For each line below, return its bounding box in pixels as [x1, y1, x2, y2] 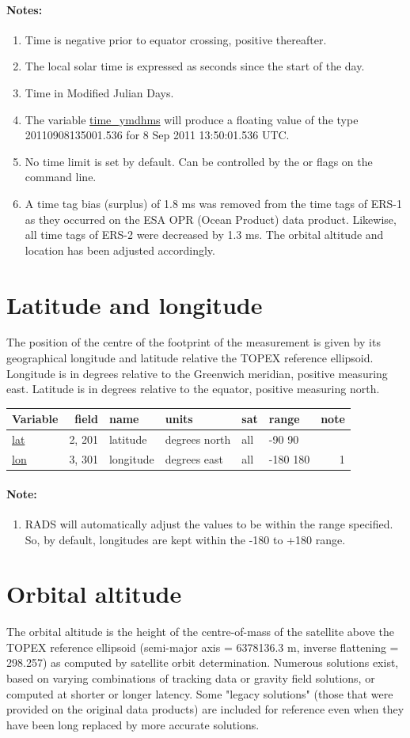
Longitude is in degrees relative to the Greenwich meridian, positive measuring [6, 365, 388, 381]
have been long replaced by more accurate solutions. [6, 716, 260, 732]
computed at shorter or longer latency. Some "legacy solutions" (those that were [6, 685, 393, 702]
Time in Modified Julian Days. [25, 84, 174, 100]
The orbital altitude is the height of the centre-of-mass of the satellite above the [6, 623, 394, 640]
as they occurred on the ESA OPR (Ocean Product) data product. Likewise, [25, 210, 397, 227]
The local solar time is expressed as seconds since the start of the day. [25, 58, 365, 74]
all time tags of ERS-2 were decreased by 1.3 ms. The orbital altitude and [25, 226, 384, 243]
